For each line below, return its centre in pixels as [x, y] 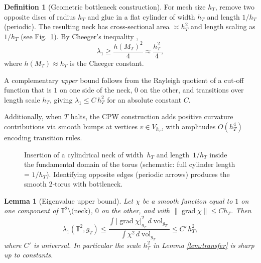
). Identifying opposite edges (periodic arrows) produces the [138, 174]
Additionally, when [33, 116]
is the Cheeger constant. [107, 63]
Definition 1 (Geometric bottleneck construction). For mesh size [105, 7]
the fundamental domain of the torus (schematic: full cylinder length [130, 164]
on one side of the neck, [96, 90]
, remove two [235, 7]
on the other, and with [136, 210]
